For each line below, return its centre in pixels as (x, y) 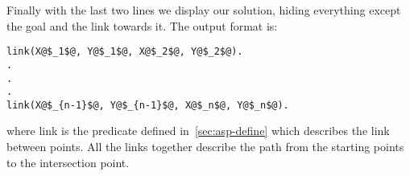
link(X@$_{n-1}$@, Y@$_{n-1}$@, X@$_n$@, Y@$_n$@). (148, 105)
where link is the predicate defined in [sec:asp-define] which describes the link (198, 131)
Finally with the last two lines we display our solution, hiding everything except (204, 10)
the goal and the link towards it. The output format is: (142, 25)
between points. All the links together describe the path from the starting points (205, 147)
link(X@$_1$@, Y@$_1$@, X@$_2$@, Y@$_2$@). (125, 52)
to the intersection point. (68, 162)
